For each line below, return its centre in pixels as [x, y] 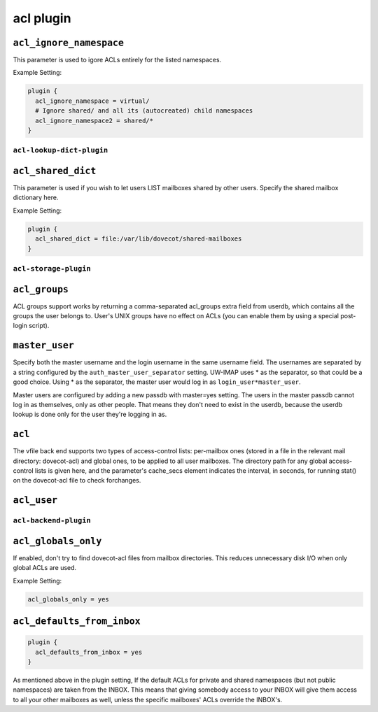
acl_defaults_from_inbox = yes [89, 652]
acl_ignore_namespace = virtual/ [92, 101]
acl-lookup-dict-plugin [61, 150]
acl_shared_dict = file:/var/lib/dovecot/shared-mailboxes [139, 239]
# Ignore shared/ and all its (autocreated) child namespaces [144, 111]
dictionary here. [36, 198]
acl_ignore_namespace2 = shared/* [94, 120]
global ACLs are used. [45, 568]
